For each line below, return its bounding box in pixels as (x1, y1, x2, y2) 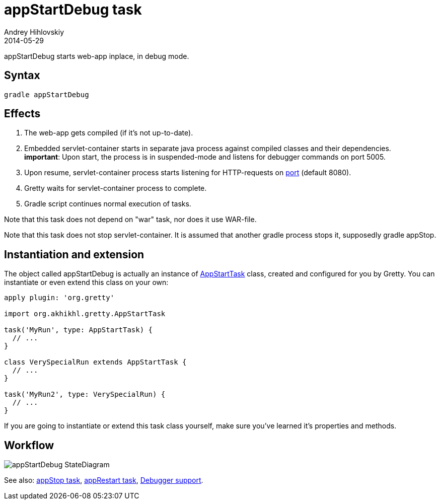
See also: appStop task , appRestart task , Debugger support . (4, 476, 203, 485)
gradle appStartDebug (4, 90, 89, 99)
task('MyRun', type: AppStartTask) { (4, 326, 153, 334)
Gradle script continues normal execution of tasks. (24, 199, 191, 208)
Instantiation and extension (4, 248, 144, 261)
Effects (4, 107, 41, 120)
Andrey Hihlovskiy (4, 27, 64, 36)
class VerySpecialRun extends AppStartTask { (4, 358, 187, 367)
